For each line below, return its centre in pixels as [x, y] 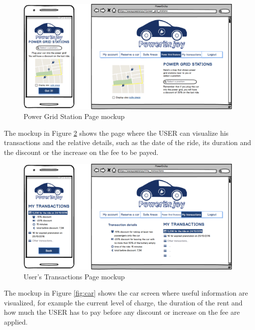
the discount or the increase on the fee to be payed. [81, 152]
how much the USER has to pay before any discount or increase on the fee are [122, 312]
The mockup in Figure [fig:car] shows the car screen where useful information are [126, 293]
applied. [16, 321]
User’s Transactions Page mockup [74, 276]
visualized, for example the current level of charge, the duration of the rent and [123, 302]
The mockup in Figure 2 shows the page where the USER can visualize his [116, 133]
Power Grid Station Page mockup [74, 116]
